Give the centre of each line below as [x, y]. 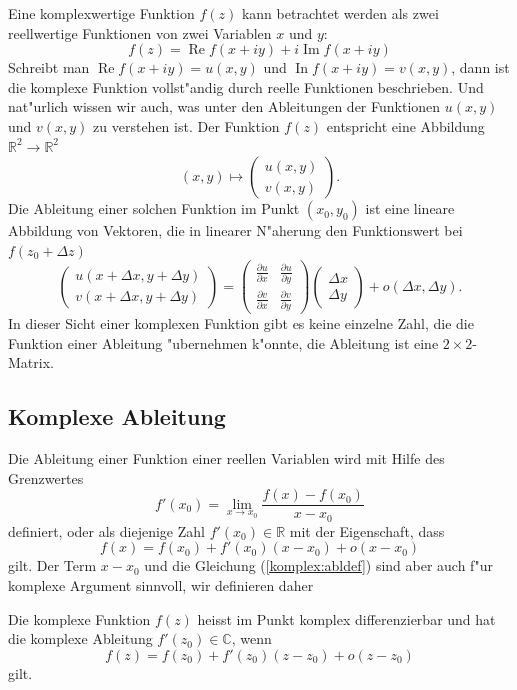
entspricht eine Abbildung [405, 125]
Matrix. [31, 362]
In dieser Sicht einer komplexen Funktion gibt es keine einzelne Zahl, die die [241, 323]
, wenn [251, 638]
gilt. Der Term [52, 565]
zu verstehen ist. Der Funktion [186, 125]
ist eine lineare [410, 208]
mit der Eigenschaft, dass [367, 530]
